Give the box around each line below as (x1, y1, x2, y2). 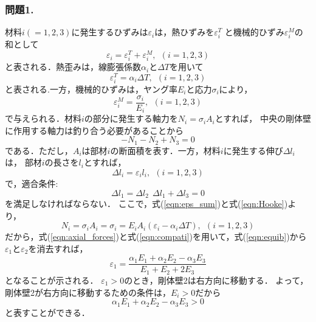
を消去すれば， (28, 242, 88, 254)
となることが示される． (5, 273, 98, 286)
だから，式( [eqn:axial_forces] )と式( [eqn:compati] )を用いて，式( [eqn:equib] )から (5, 230, 307, 243)
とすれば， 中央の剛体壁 (215, 112, 312, 125)
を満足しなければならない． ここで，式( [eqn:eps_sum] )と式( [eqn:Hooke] (5, 197, 284, 210)
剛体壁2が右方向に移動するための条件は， (5, 285, 171, 298)
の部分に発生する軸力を (84, 112, 178, 125)
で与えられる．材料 (5, 112, 81, 125)
